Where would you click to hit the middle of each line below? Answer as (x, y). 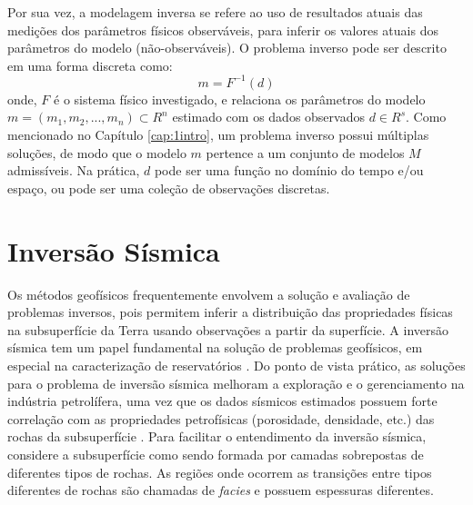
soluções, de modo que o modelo (97, 152)
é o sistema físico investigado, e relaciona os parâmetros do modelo (240, 99)
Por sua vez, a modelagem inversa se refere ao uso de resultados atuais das (215, 12)
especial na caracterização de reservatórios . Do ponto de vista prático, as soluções (236, 365)
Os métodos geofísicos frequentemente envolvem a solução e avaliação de (209, 294)
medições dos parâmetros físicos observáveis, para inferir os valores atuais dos (223, 30)
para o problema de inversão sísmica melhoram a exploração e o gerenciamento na (236, 383)
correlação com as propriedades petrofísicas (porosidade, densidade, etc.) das (221, 418)
